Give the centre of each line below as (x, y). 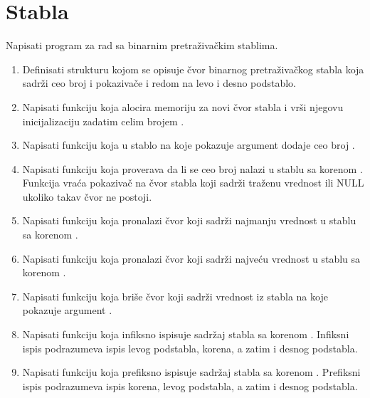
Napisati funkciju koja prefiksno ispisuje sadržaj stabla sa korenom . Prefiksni (191, 372)
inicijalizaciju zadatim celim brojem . (103, 121)
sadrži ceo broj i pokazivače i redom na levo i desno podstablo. (159, 83)
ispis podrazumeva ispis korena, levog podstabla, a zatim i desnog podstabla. (190, 386)
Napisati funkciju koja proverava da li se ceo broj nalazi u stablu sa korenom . (192, 168)
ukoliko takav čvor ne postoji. (87, 196)
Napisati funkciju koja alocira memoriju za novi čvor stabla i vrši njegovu (183, 106)
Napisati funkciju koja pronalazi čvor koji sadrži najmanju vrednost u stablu (189, 220)
